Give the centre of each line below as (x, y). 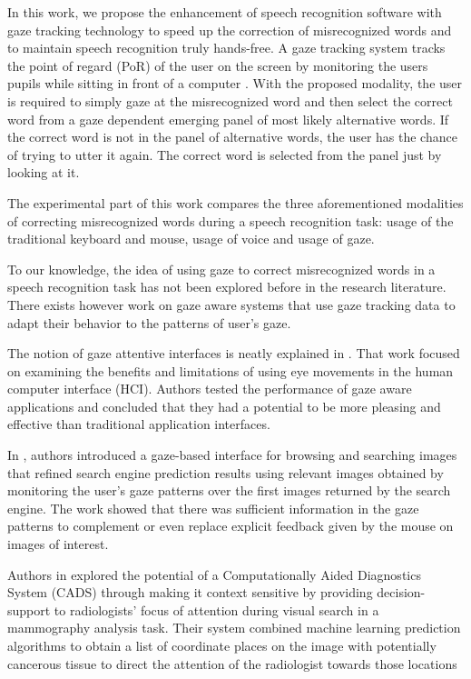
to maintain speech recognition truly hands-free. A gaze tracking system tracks (226, 48)
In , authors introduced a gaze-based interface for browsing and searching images (232, 455)
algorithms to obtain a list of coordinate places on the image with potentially (222, 645)
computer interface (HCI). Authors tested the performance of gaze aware (210, 389)
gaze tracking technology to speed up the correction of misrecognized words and (230, 30)
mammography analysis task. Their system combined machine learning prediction (234, 628)
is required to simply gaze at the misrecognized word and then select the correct (230, 100)
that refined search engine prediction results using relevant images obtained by (226, 472)
